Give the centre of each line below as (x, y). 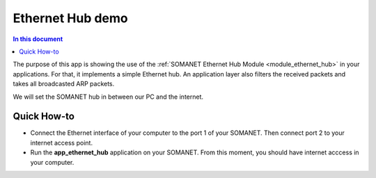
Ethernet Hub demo (70, 18)
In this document (38, 39)
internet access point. (62, 143)
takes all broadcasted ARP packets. (64, 84)
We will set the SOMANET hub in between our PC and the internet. (108, 97)
